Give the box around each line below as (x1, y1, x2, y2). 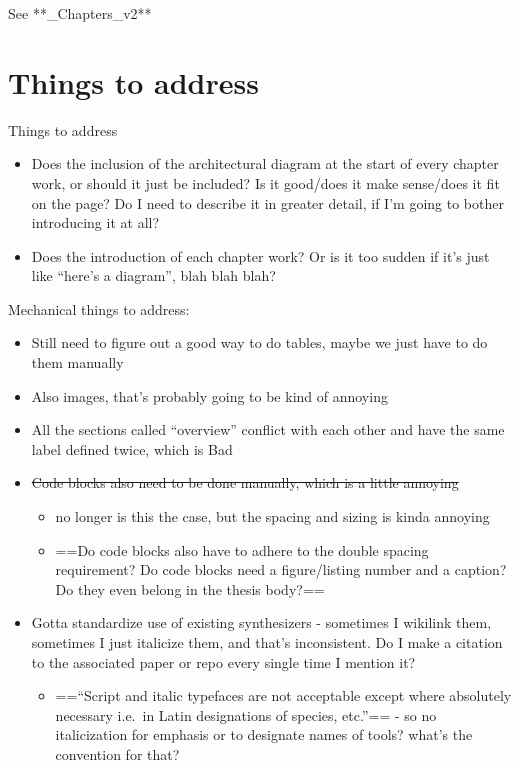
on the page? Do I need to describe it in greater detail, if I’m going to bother (31, 192, 504, 213)
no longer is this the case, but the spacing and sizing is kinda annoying (55, 506, 490, 527)
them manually (31, 352, 124, 373)
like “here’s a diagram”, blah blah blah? (31, 265, 276, 286)
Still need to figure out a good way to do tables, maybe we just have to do (31, 332, 488, 353)
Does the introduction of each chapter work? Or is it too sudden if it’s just (31, 245, 490, 266)
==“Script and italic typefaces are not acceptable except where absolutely (55, 685, 512, 706)
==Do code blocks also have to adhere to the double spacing (55, 539, 429, 560)
